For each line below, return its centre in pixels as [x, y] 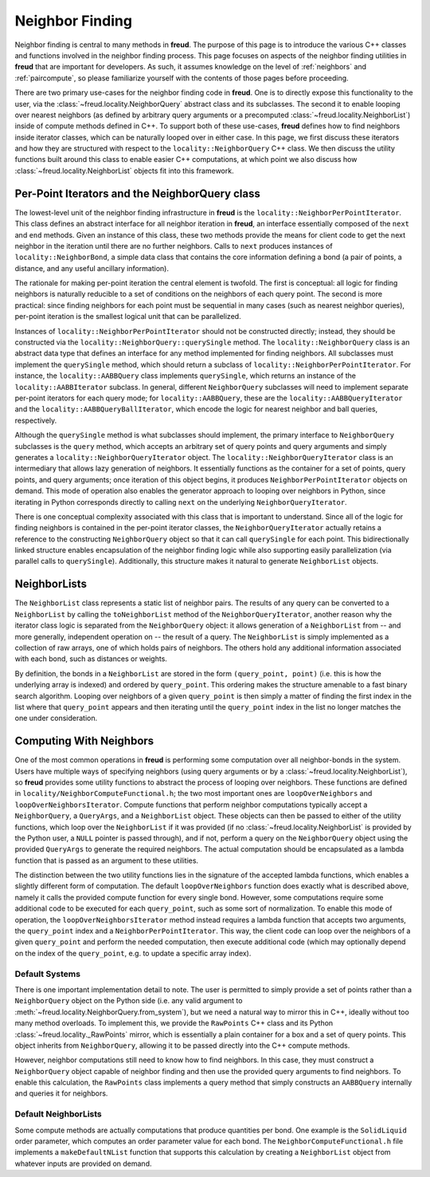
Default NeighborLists [59, 1114]
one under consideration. [56, 718]
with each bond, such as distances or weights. [91, 659]
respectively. [36, 420]
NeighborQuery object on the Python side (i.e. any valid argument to [129, 1001]
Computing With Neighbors [84, 741]
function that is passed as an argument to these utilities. [107, 860]
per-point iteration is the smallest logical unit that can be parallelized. [128, 317]
